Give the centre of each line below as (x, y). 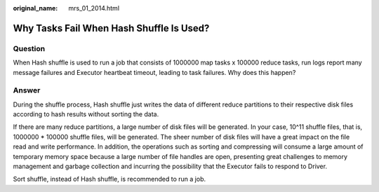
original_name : (35, 8)
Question (29, 48)
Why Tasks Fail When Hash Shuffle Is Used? (111, 28)
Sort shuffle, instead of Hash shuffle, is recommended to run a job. (109, 179)
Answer (27, 90)
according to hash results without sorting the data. (86, 114)
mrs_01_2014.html (94, 8)
